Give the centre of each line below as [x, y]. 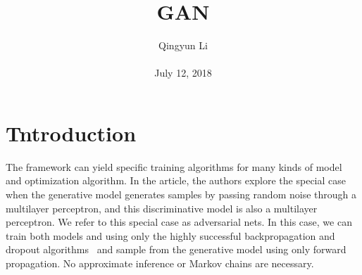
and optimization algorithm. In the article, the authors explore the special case [176, 180]
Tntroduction [71, 133]
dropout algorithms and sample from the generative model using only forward [176, 249]
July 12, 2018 [183, 73]
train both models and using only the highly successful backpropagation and [170, 235]
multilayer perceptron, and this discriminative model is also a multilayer [162, 208]
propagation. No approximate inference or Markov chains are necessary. [160, 263]
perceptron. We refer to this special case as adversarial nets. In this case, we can [179, 222]
